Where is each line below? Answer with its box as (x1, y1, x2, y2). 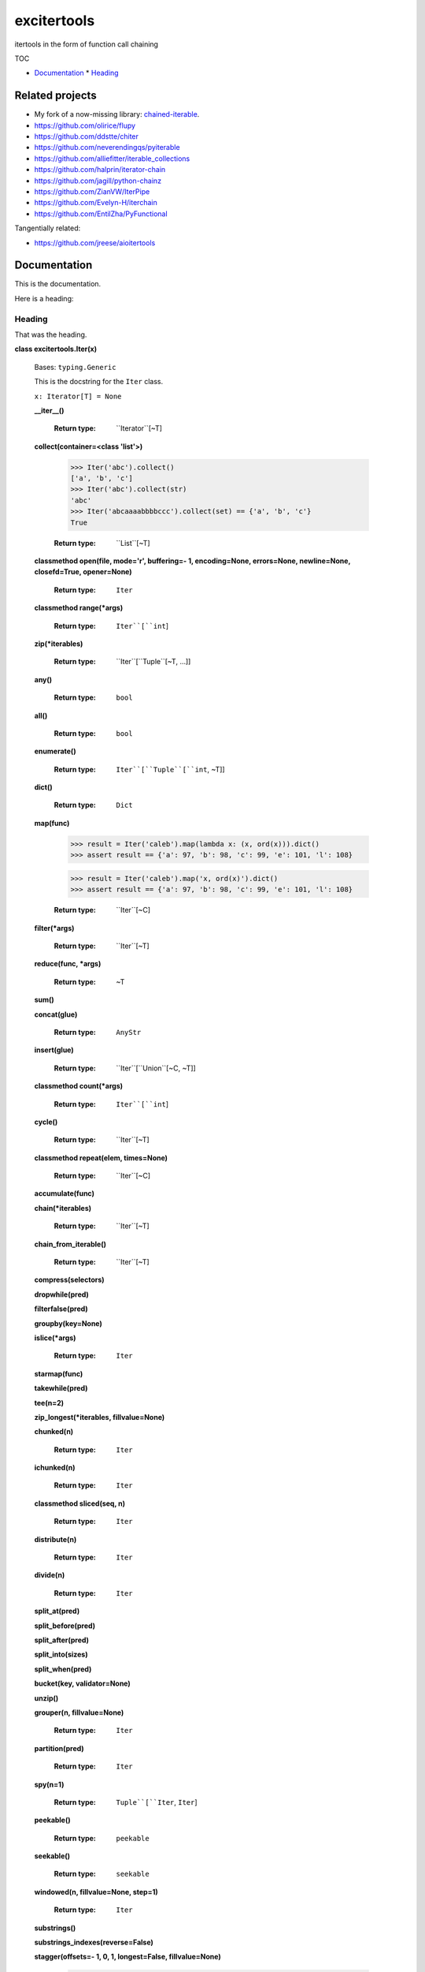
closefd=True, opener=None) (34, 567, 133, 577)
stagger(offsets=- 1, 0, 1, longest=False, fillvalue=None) (34, 1952, 221, 1962)
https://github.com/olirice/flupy (34, 121, 136, 130)
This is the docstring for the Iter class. (34, 377, 164, 387)
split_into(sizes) (34, 1649, 88, 1660)
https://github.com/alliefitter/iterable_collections (34, 154, 190, 163)
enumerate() (34, 746, 76, 756)
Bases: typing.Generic (34, 362, 116, 372)
